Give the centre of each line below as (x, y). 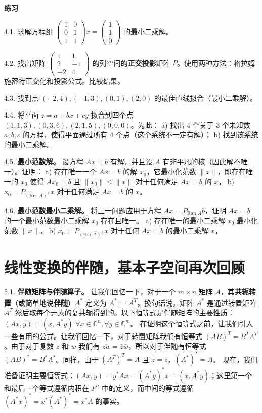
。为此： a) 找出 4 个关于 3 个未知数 (190, 124)
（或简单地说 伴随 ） (43, 302)
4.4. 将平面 (21, 115)
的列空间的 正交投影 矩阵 (131, 63)
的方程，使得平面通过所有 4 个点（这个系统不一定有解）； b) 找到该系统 (140, 135)
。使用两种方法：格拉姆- (217, 63)
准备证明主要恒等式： (39, 375)
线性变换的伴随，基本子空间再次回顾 (125, 267)
